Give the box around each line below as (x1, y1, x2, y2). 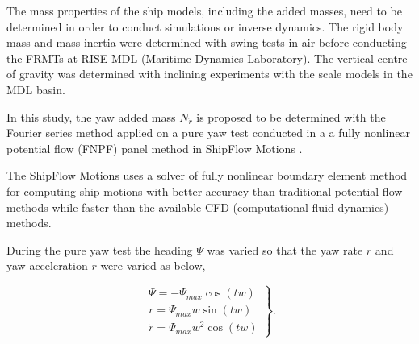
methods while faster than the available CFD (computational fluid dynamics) (6, 198, 389, 215)
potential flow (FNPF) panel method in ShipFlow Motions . (6, 139, 303, 156)
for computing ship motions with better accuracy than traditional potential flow (6, 182, 403, 199)
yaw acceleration (6, 257, 88, 274)
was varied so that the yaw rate (207, 241, 363, 258)
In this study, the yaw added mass (6, 108, 176, 125)
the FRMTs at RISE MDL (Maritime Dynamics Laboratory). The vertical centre (6, 49, 408, 66)
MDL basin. (6, 81, 65, 97)
